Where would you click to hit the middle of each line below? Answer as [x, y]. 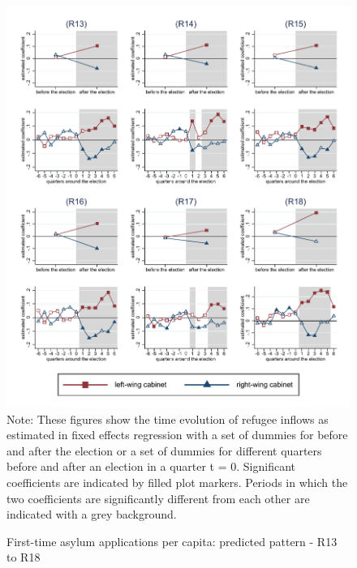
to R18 [24, 557]
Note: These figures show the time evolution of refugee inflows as [168, 419]
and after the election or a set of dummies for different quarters [164, 450]
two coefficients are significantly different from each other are [158, 498]
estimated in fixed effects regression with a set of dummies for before [177, 435]
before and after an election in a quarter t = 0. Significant [151, 466]
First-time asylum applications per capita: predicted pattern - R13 [172, 541]
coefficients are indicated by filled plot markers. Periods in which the [177, 483]
